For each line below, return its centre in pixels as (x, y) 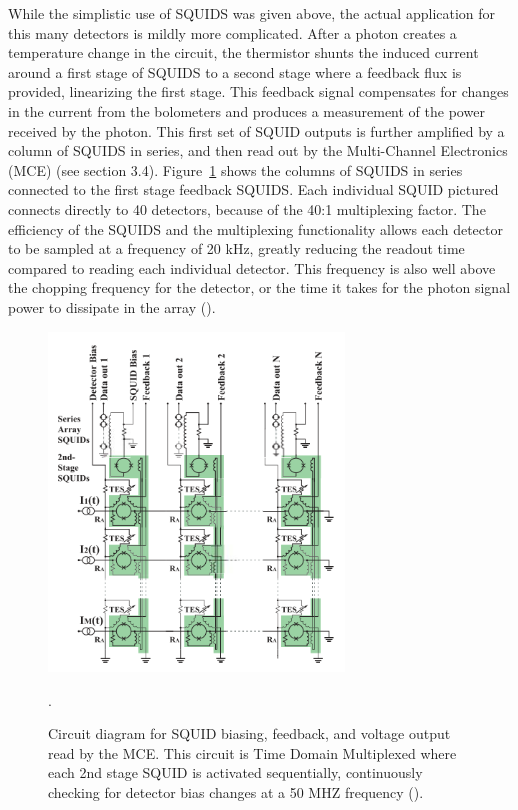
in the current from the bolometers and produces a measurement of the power (246, 110)
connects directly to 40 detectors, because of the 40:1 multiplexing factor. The (247, 208)
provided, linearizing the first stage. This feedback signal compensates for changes (258, 91)
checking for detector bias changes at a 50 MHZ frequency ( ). (236, 791)
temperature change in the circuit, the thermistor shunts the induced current (243, 52)
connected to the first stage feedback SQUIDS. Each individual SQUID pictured (253, 189)
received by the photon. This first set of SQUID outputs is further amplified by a (256, 130)
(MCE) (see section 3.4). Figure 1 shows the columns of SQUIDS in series (235, 169)
